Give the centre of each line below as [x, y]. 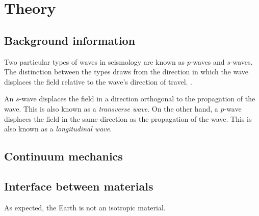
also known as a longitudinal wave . [58, 129]
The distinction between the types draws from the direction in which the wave [126, 72]
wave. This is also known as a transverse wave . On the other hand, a [111, 108]
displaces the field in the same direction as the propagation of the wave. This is [128, 118]
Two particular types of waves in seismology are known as [94, 61]
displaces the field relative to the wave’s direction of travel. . [98, 81]
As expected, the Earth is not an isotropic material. [85, 207]
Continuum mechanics [63, 156]
